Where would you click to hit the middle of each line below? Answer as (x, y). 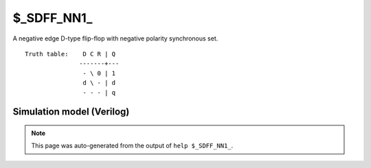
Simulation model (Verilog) (71, 112)
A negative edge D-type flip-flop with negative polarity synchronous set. (115, 38)
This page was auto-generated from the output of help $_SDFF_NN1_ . (132, 146)
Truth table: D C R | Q (70, 54)
